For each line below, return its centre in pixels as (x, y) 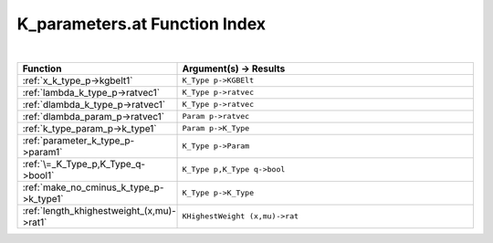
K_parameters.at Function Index (142, 24)
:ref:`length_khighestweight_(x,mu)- (100, 210)
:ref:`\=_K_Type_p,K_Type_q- (84, 164)
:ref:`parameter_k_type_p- (79, 140)
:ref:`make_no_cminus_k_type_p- (93, 187)
